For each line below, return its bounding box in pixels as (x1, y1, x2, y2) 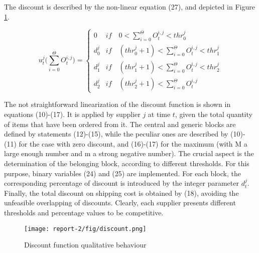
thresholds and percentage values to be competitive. (4, 207, 164, 217)
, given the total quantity (175, 109, 252, 119)
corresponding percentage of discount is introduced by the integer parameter (4, 178, 239, 188)
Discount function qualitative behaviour (24, 239, 147, 250)
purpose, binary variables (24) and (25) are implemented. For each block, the (4, 168, 241, 178)
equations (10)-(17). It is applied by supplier (4, 109, 141, 119)
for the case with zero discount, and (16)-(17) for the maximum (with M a (19, 138, 247, 149)
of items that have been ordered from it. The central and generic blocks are (4, 118, 236, 129)
